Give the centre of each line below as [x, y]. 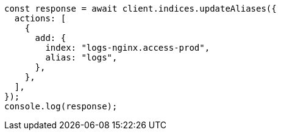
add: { [51, 38]
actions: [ [40, 18]
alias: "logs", [81, 57]
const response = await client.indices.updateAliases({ [140, 9]
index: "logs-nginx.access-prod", [128, 48]
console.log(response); [61, 106]
